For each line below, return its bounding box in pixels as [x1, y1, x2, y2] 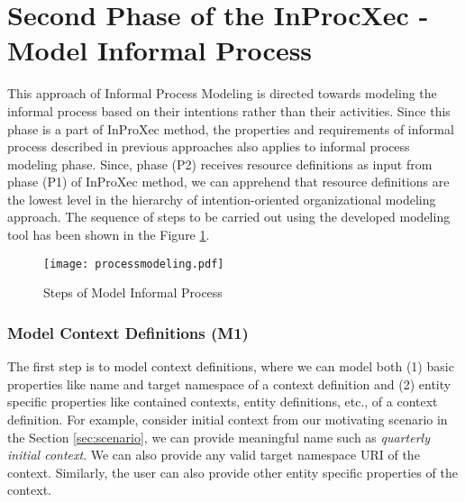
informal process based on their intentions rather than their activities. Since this [7, 101, 451, 120]
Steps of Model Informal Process [43, 283, 223, 302]
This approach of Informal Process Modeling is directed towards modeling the [7, 84, 437, 103]
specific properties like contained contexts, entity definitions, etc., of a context [7, 392, 438, 411]
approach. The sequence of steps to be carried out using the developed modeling [7, 207, 451, 226]
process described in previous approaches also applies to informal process [7, 137, 410, 156]
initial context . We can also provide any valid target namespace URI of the [7, 445, 420, 464]
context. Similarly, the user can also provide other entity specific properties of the [7, 462, 458, 481]
